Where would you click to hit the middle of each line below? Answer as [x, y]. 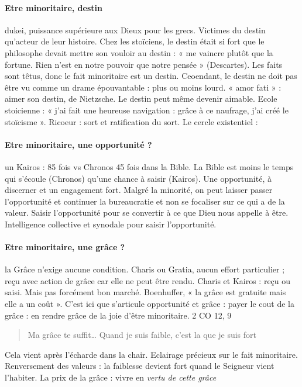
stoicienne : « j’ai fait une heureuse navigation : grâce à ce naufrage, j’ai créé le [147, 110]
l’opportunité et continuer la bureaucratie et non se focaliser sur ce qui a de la [145, 201]
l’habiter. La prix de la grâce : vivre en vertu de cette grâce [111, 377]
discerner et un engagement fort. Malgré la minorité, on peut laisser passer [139, 190]
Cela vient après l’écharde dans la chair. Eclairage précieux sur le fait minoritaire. [151, 354]
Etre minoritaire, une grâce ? [65, 247]
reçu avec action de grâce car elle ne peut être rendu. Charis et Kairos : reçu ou [148, 280]
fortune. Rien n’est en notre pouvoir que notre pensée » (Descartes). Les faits [144, 64]
